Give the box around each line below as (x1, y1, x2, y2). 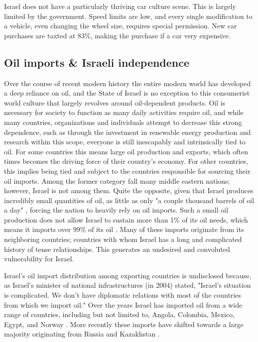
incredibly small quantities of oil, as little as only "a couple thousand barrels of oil (4, 195, 255, 205)
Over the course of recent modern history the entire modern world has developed (4, 78, 251, 88)
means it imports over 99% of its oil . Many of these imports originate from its (4, 224, 244, 234)
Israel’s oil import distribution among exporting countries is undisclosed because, (4, 270, 252, 280)
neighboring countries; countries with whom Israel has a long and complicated (4, 234, 242, 244)
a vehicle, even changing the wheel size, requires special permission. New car (4, 20, 237, 31)
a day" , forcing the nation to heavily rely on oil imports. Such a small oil (4, 205, 229, 215)
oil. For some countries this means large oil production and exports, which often (4, 146, 249, 156)
